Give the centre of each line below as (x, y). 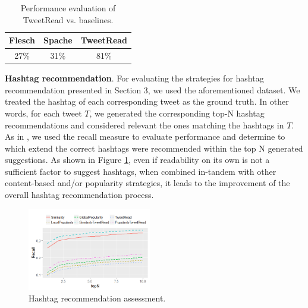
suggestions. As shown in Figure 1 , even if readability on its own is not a (137, 160)
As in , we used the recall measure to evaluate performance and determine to (145, 136)
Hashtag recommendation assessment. (97, 298)
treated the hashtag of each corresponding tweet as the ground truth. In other (147, 101)
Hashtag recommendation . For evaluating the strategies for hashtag (134, 78)
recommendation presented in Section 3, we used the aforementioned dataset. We (153, 89)
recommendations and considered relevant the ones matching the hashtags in (144, 125)
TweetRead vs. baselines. (68, 19)
